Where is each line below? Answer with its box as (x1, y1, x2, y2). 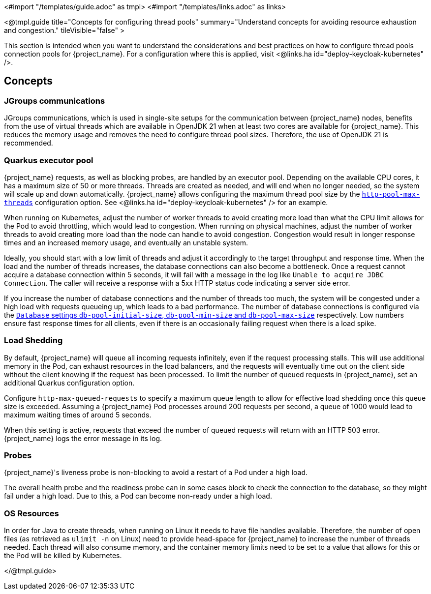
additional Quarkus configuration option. (4, 378, 135, 387)
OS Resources (4, 508, 59, 518)
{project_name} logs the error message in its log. (4, 434, 162, 443)
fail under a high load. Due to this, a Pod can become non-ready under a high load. (4, 492, 272, 501)
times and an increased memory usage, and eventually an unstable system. (4, 238, 248, 247)
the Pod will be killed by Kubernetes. (4, 551, 122, 560)
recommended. (4, 139, 53, 148)
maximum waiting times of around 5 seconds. (4, 410, 152, 419)
